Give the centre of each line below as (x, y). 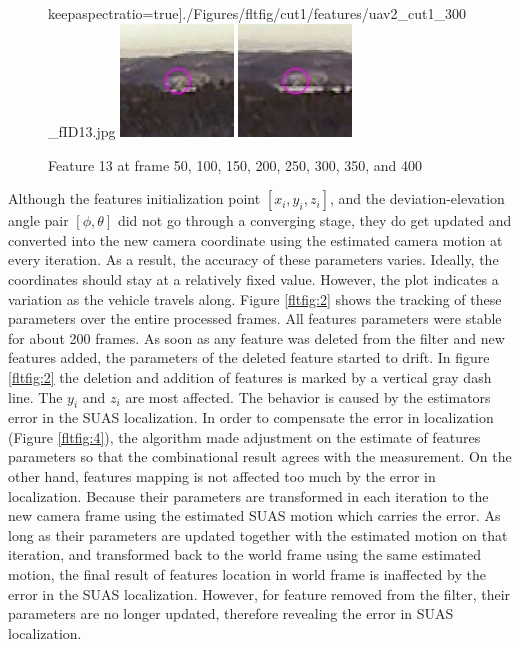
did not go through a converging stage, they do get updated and (314, 220)
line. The (35, 396)
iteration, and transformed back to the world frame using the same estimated (244, 554)
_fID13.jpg (82, 130)
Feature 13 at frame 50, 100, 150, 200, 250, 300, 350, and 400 (235, 164)
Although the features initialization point (134, 198)
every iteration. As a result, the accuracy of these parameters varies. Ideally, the (253, 259)
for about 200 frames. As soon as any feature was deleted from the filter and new (256, 337)
